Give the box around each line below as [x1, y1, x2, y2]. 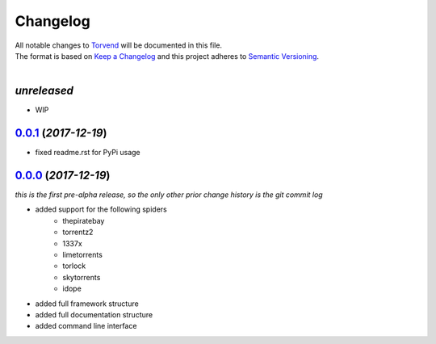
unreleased [15, 84, 74, 98]
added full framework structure [35, 299, 139, 308]
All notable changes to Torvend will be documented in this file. [15, 40, 222, 50]
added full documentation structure [35, 309, 153, 319]
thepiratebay [62, 216, 105, 225]
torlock [62, 261, 86, 271]
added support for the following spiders [35, 204, 167, 214]
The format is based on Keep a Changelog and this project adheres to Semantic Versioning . [15, 51, 319, 61]
